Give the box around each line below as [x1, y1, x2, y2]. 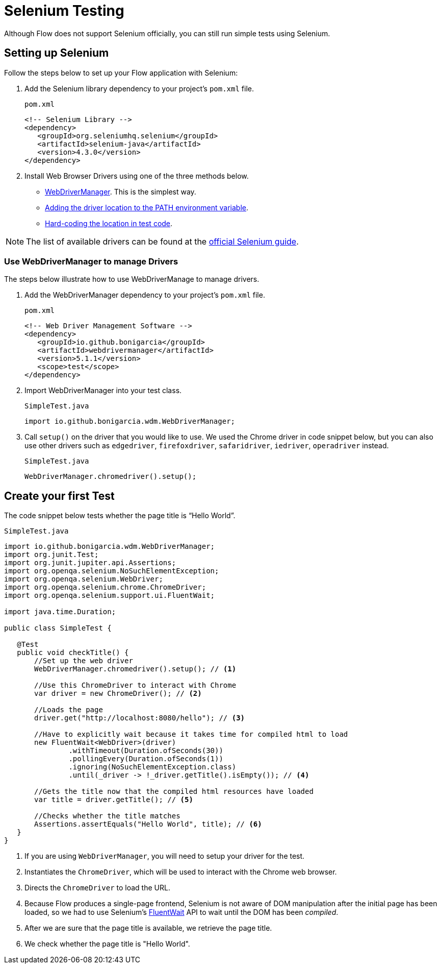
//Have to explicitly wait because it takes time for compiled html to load [34, 730, 348, 739]
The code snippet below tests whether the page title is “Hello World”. [4, 511, 236, 520]
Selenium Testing [4, 2, 124, 19]
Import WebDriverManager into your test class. [24, 386, 182, 395]
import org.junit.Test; [4, 550, 99, 559]
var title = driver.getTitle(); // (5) [34, 795, 193, 804]
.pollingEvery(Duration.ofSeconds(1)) [68, 755, 223, 763]
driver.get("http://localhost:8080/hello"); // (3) [34, 714, 245, 722]
